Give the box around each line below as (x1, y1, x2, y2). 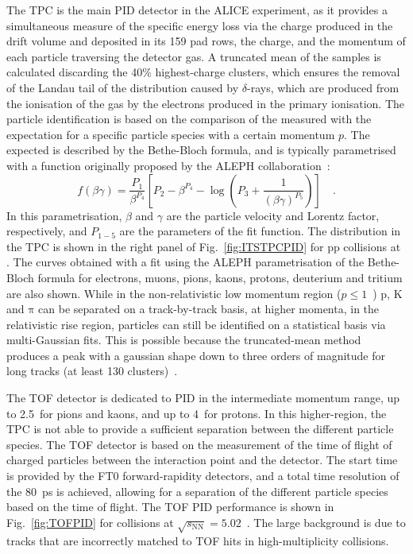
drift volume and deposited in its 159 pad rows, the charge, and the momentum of (6, 33, 406, 49)
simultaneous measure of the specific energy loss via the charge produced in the (6, 17, 393, 33)
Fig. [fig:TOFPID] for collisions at (6, 513, 174, 530)
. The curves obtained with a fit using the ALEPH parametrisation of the (6, 254, 365, 270)
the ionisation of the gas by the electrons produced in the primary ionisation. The (6, 95, 404, 111)
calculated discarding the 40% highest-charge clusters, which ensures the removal (6, 64, 400, 80)
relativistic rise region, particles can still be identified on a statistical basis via (6, 316, 386, 332)
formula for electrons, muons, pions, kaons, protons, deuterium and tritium (37, 269, 403, 285)
